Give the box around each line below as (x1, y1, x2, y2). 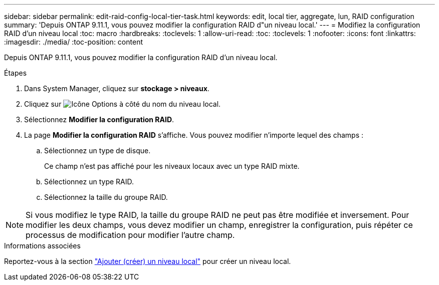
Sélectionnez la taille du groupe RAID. (44, 193, 168, 201)
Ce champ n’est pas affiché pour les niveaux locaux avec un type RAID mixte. (44, 162, 300, 170)
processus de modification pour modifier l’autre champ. (26, 230, 235, 240)
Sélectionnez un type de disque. (44, 146, 151, 155)
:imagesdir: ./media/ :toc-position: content (4, 38, 143, 46)
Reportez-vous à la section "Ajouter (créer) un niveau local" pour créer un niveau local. (4, 257, 291, 265)
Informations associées (4, 241, 81, 250)
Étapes (4, 69, 27, 77)
